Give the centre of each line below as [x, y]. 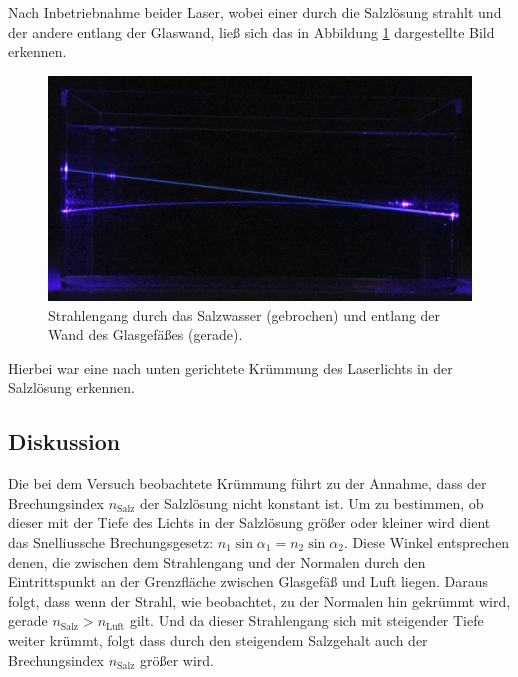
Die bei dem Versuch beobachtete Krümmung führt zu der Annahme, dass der [247, 483]
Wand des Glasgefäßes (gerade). [145, 334]
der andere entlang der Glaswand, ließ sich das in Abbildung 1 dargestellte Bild [251, 31]
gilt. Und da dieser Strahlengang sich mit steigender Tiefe [306, 620]
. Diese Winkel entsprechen [426, 541]
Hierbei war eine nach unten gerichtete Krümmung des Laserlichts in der [230, 367]
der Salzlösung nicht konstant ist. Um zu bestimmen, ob [311, 502]
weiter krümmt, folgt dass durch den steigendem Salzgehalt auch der [218, 639]
